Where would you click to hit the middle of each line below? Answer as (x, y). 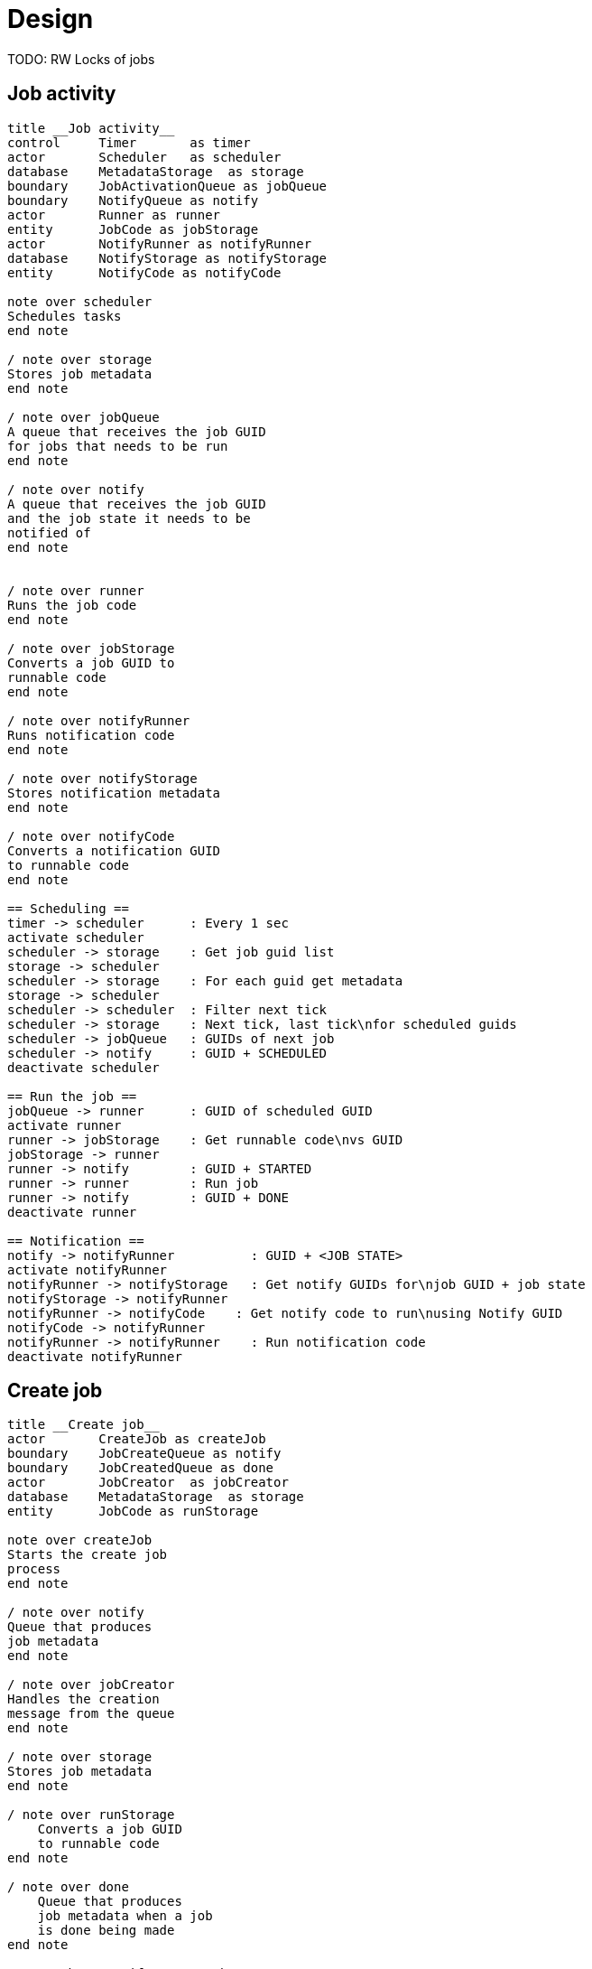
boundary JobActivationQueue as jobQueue (167, 186)
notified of (49, 532)
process (34, 1569)
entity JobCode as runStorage (133, 1512)
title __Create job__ (83, 1425)
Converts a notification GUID (114, 850)
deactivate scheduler (83, 1067)
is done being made (106, 1931)
